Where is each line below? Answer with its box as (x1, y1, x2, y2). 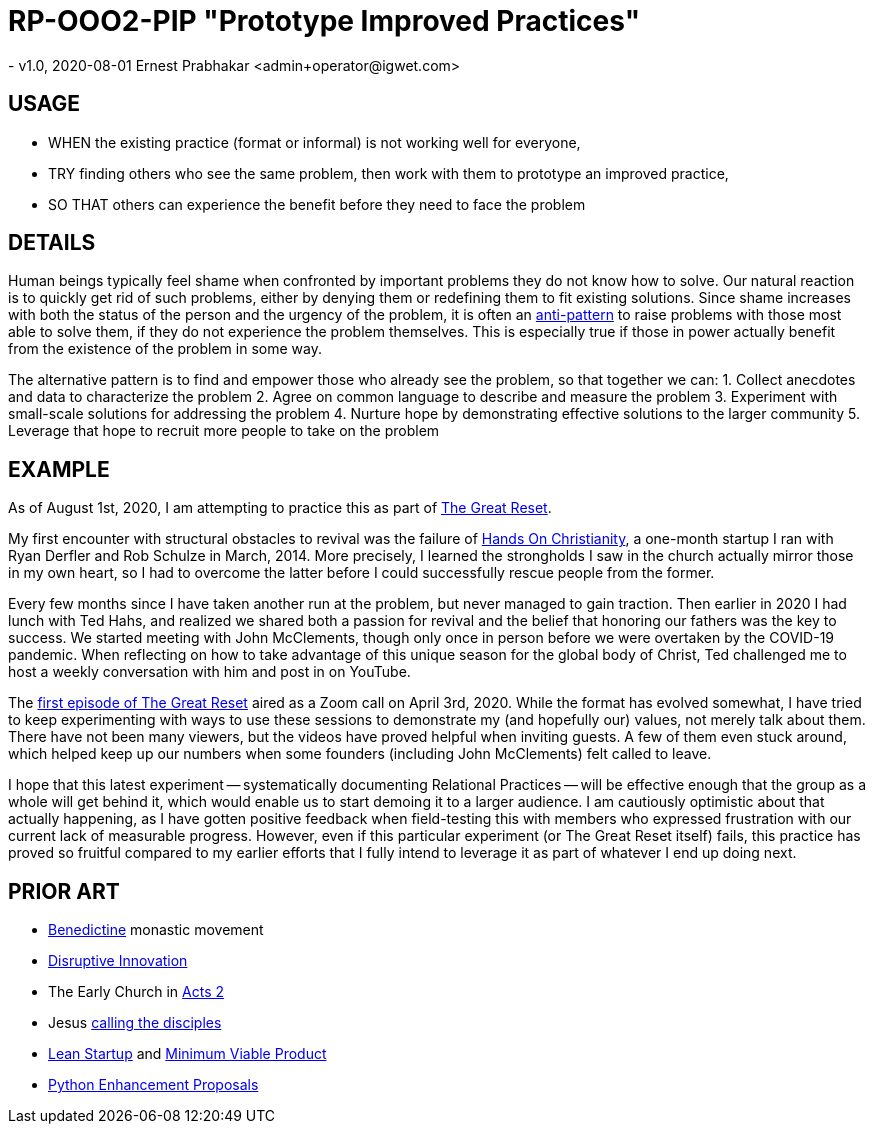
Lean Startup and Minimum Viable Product (48, 1045, 327, 1063)
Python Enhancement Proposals (48, 1076, 259, 1094)
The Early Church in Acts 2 (48, 983, 225, 1001)
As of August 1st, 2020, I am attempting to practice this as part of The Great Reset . (8, 499, 552, 517)
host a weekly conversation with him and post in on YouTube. (8, 663, 411, 681)
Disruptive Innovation (48, 952, 188, 970)
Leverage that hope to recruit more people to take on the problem (8, 422, 440, 440)
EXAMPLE (8, 456, 110, 482)
